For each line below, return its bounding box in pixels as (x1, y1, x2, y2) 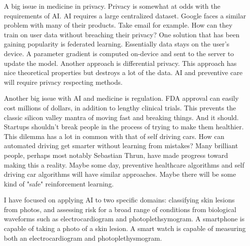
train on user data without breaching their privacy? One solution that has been (4, 29, 240, 39)
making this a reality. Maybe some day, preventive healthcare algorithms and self (4, 159, 245, 169)
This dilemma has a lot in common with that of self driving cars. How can (4, 131, 224, 141)
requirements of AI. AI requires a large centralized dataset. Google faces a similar (4, 10, 246, 20)
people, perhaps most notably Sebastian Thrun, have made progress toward (4, 150, 228, 160)
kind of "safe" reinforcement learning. (4, 178, 114, 188)
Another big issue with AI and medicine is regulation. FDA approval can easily (4, 93, 239, 103)
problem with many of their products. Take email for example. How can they (4, 20, 233, 30)
